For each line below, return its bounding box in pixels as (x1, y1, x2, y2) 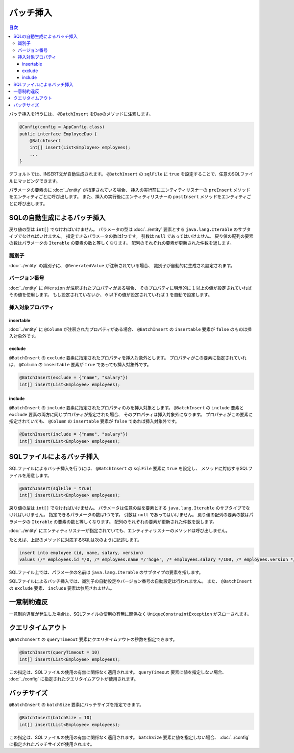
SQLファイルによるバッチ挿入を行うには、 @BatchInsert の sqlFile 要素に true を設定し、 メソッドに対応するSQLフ (9, 466, 253, 472)
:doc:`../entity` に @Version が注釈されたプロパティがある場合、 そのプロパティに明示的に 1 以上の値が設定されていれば (9, 285, 252, 291)
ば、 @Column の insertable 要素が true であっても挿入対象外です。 (9, 362, 151, 368)
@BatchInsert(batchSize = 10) (19, 715, 92, 721)
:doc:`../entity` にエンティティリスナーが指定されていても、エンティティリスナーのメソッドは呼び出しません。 (9, 527, 230, 534)
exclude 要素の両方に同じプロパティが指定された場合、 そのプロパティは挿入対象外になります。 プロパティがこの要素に (9, 411, 253, 417)
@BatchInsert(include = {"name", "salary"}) (19, 431, 128, 437)
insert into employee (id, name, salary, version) (19, 550, 144, 555)
